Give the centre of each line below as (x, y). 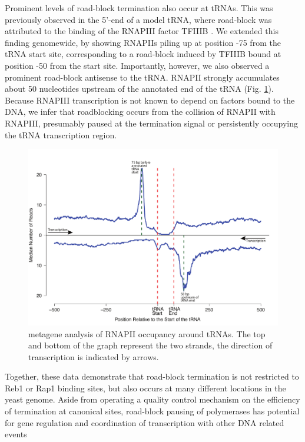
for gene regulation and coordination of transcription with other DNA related (145, 422)
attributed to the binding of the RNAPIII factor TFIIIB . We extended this (142, 31)
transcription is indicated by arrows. (94, 356)
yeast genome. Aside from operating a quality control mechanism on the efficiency (152, 399)
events (16, 434)
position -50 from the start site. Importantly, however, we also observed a (137, 65)
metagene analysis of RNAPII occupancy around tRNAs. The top (147, 333)
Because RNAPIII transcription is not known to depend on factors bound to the (150, 100)
